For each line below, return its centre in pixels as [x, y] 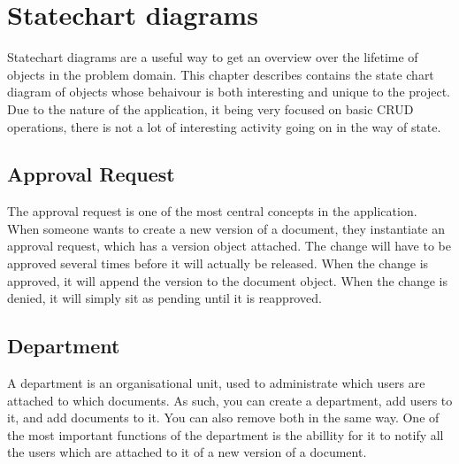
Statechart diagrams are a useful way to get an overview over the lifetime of [213, 57]
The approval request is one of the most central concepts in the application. [212, 211]
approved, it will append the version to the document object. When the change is [228, 280]
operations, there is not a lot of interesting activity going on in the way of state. [224, 126]
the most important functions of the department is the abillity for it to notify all [226, 434]
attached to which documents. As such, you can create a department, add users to [230, 400]
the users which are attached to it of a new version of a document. [187, 452]
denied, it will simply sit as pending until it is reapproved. [164, 298]
